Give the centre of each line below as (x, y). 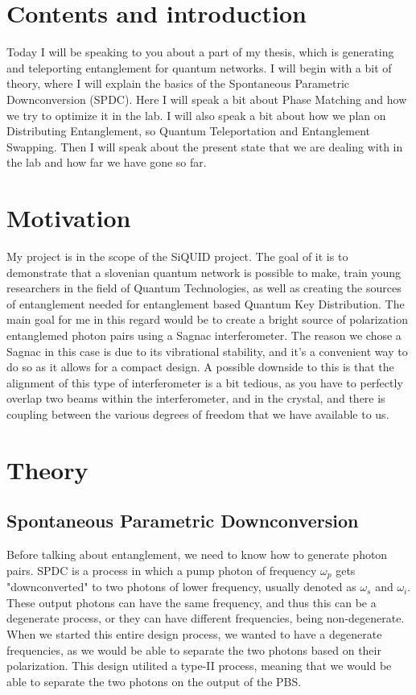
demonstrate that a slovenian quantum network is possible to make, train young (204, 272)
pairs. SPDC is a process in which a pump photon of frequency (162, 570)
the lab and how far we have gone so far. (107, 162)
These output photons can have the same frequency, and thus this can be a (192, 602)
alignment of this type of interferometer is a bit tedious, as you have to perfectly (205, 382)
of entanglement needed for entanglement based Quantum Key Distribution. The (206, 303)
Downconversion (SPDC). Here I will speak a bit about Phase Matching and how (207, 99)
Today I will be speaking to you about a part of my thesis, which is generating (200, 52)
